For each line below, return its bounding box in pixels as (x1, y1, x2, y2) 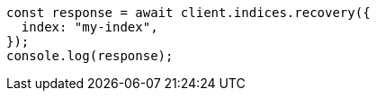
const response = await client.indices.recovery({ (6, 5, 371, 20)
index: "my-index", (21, 20, 158, 34)
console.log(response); (6, 49, 174, 63)
